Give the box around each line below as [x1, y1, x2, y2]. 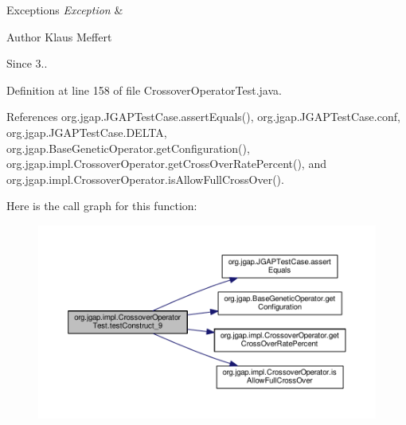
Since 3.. [6, 55, 48, 72]
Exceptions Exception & [6, 2, 123, 18]
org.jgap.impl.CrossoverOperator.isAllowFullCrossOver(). [6, 170, 284, 187]
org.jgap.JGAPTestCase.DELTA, [6, 123, 167, 140]
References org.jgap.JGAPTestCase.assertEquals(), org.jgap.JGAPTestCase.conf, [6, 108, 400, 125]
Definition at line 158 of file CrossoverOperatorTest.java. [6, 81, 282, 98]
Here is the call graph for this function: [6, 197, 197, 214]
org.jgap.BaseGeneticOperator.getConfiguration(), [6, 139, 250, 156]
